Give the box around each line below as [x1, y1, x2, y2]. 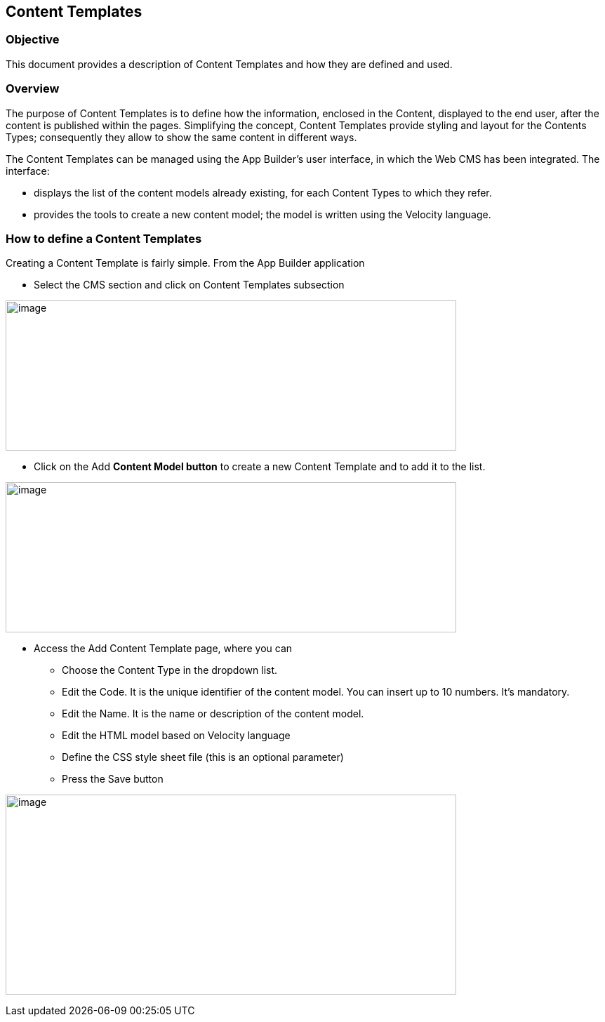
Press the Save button [62, 773, 164, 785]
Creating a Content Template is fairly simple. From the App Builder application [6, 257, 365, 270]
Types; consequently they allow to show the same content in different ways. [6, 131, 357, 143]
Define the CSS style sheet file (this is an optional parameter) [62, 751, 344, 764]
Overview [6, 81, 60, 96]
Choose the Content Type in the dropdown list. [62, 664, 278, 677]
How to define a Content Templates [6, 231, 202, 246]
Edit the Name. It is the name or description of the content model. [62, 708, 364, 720]
